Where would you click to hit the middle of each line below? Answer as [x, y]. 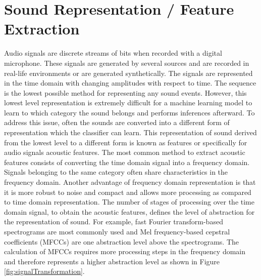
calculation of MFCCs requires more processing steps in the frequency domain [125, 251]
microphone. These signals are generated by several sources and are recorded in [127, 63]
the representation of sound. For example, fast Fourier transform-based [114, 222]
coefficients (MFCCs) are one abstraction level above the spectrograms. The [121, 241]
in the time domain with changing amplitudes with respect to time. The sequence [130, 83]
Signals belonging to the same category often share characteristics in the [116, 172]
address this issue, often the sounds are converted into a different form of [117, 122]
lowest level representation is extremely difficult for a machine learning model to [128, 103]
